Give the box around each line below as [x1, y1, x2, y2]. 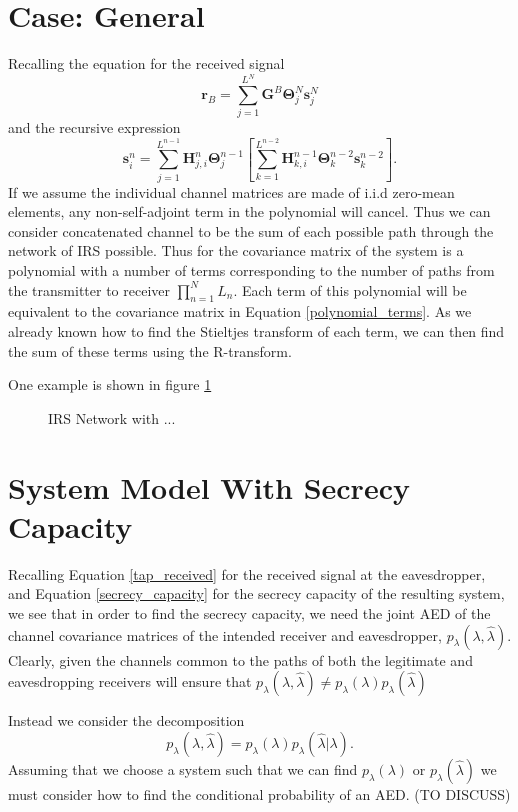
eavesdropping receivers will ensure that [8, 671, 252, 692]
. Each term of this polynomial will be [233, 279, 467, 300]
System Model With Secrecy [8, 466, 410, 507]
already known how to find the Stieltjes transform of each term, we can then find [8, 321, 505, 342]
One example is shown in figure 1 [8, 374, 212, 395]
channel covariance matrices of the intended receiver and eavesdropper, [8, 624, 442, 645]
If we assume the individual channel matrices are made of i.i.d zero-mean [8, 181, 455, 202]
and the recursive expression [8, 117, 181, 138]
